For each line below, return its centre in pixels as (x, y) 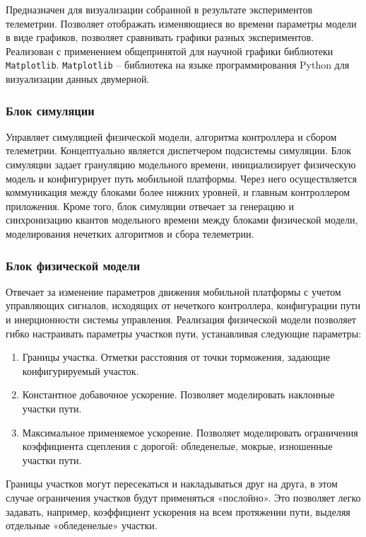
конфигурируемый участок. (81, 370)
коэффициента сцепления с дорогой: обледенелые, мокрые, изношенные (177, 446)
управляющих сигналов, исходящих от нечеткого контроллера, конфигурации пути (183, 305)
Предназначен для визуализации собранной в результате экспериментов (159, 9)
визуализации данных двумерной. (78, 79)
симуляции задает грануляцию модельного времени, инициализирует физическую (181, 164)
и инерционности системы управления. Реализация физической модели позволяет (181, 319)
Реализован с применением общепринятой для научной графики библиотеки (170, 51)
